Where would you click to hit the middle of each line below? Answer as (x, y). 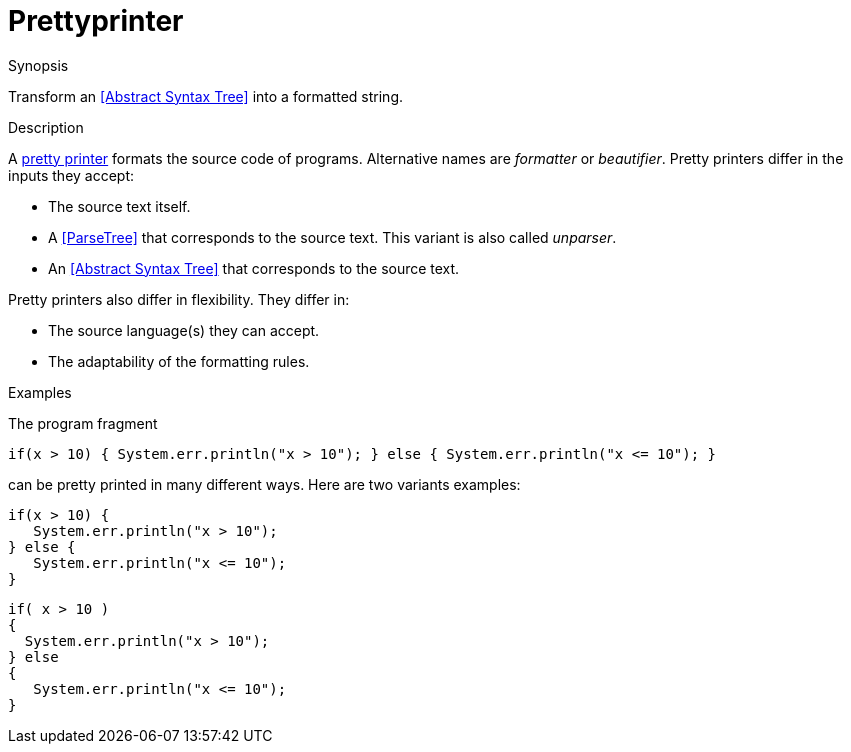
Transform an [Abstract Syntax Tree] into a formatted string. (206, 96)
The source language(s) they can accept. (184, 330)
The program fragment (83, 423)
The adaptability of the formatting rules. (179, 361)
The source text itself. (119, 206)
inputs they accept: (71, 175)
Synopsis (38, 65)
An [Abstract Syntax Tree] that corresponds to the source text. (254, 268)
